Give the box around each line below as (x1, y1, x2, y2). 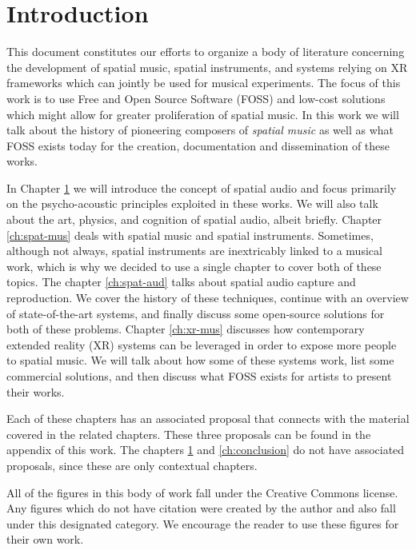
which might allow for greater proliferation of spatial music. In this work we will (6, 106, 399, 122)
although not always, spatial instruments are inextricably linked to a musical (6, 242, 382, 259)
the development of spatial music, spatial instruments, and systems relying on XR (6, 58, 408, 75)
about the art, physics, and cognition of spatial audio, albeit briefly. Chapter (6, 211, 382, 228)
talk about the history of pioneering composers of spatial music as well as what (6, 122, 394, 138)
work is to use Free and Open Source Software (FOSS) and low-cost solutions (6, 90, 386, 106)
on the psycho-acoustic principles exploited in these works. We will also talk (6, 195, 378, 212)
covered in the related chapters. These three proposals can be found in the (6, 425, 371, 442)
